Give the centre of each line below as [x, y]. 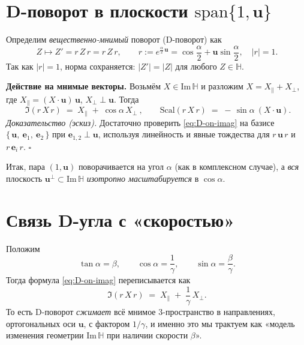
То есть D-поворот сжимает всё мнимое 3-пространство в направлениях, [141, 311]
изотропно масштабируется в [143, 178]
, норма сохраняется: [97, 66]
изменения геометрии [45, 335]
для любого [196, 66]
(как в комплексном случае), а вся [237, 166]
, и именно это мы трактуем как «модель [220, 323]
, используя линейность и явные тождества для [184, 134]
